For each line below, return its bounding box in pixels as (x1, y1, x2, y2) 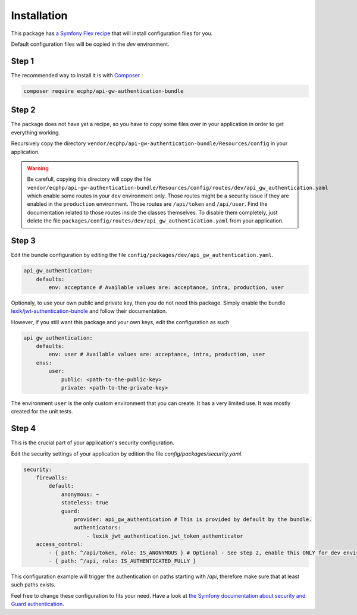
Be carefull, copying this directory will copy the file (27, 175, 152, 183)
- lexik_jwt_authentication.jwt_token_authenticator (86, 532, 243, 539)
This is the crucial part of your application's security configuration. (11, 439, 175, 446)
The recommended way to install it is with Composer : (11, 71, 143, 79)
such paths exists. (11, 581, 56, 588)
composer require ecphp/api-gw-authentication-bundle (23, 87, 184, 95)
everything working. (11, 128, 61, 136)
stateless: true (61, 500, 109, 506)
